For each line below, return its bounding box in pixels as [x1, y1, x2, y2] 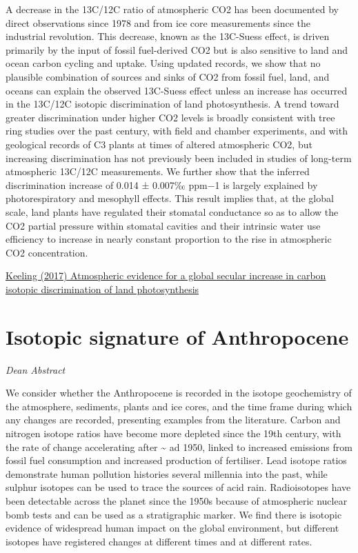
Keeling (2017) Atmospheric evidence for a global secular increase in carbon [6, 268, 326, 283]
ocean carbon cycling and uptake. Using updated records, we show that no [6, 56, 321, 70]
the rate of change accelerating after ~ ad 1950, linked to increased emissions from [6, 439, 352, 454]
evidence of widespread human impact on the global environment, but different [6, 521, 339, 535]
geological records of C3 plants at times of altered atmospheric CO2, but [6, 137, 312, 151]
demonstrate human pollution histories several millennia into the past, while [6, 466, 328, 481]
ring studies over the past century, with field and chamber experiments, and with [6, 123, 348, 138]
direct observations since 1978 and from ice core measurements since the [6, 15, 310, 30]
